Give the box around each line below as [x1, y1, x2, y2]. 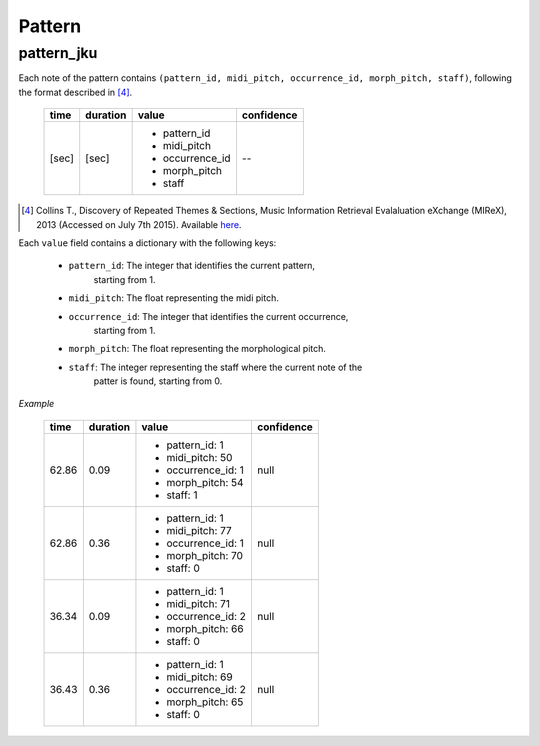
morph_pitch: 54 [166, 475, 244, 489]
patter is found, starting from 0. [93, 375, 223, 387]
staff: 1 [166, 488, 198, 502]
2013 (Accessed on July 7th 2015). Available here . [36, 218, 242, 230]
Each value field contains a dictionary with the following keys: [18, 236, 277, 249]
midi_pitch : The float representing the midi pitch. [68, 292, 279, 304]
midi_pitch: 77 [166, 523, 232, 537]
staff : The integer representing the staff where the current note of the [68, 361, 363, 373]
